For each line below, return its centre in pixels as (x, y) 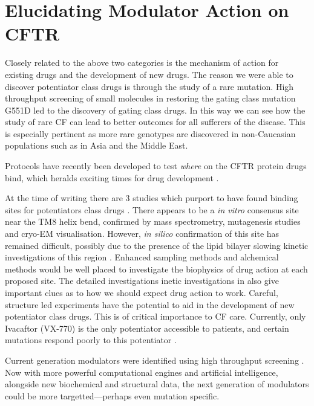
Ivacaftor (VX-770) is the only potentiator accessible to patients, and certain (147, 328)
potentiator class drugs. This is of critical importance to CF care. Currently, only (155, 316)
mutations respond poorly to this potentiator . (91, 340)
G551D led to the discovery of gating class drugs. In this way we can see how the (155, 110)
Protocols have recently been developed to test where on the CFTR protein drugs (156, 166)
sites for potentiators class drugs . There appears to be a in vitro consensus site (152, 209)
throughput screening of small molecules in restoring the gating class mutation (150, 98)
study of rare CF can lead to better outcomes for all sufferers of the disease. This (155, 122)
